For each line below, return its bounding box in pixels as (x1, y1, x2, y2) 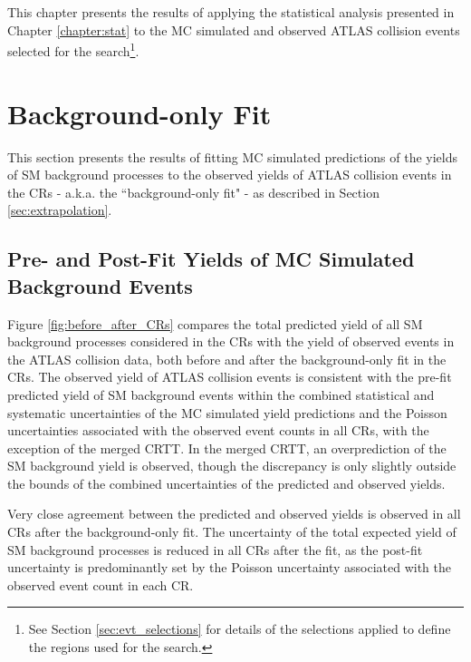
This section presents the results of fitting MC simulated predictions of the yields (7, 147, 458, 166)
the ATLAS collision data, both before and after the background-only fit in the (7, 349, 447, 368)
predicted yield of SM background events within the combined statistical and (7, 385, 435, 404)
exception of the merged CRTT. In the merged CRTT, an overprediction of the (7, 438, 447, 457)
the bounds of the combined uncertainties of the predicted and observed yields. (7, 473, 446, 492)
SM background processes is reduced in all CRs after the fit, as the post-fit (7, 540, 423, 559)
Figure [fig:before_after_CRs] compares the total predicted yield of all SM (7, 314, 423, 333)
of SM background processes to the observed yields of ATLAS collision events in (7, 165, 452, 184)
